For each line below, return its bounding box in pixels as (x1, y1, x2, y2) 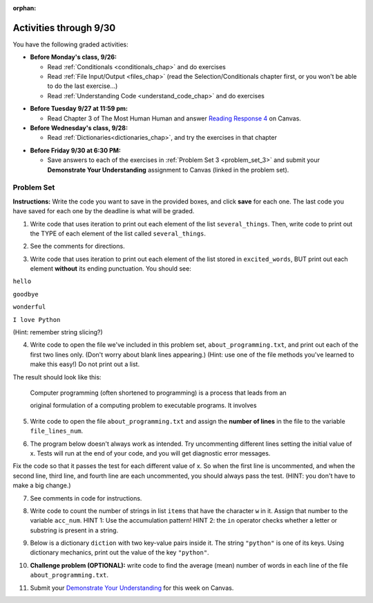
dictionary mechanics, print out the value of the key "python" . (30, 548, 210, 557)
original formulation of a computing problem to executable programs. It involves (30, 402, 257, 410)
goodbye (12, 290, 39, 298)
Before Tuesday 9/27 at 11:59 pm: (30, 105, 128, 113)
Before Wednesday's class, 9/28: (30, 124, 128, 132)
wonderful (12, 303, 46, 311)
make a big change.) (12, 481, 72, 489)
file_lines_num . (30, 426, 84, 435)
